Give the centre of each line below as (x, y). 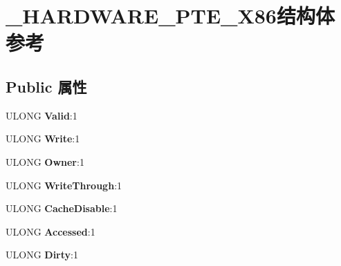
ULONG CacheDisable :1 (62, 208)
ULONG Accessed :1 (50, 231)
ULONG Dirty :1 (42, 255)
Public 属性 (46, 86)
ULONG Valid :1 (42, 115)
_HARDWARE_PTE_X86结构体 (170, 16)
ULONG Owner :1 (45, 161)
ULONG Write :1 (43, 139)
